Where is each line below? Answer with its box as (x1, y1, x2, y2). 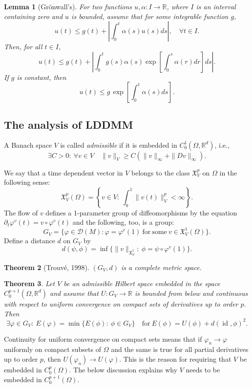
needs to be (186, 365, 220, 375)
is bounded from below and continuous (134, 288, 248, 298)
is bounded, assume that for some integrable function (71, 11, 229, 21)
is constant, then (17, 72, 66, 82)
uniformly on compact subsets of (4, 344, 101, 354)
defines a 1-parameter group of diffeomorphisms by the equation (45, 207, 237, 217)
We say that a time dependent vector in (4, 167, 123, 177)
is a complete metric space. (121, 262, 202, 272)
